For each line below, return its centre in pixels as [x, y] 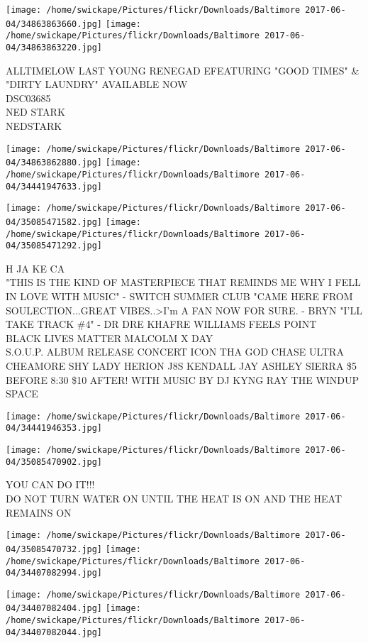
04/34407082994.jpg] [54, 573]
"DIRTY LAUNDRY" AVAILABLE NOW [97, 84]
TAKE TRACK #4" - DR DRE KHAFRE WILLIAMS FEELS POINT [161, 324]
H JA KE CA [35, 268]
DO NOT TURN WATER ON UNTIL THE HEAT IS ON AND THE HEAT [174, 498]
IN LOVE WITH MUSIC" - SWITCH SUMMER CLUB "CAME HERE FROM [179, 296]
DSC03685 [28, 98]
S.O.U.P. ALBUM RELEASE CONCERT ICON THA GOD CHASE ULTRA [175, 352]
